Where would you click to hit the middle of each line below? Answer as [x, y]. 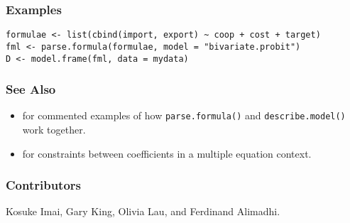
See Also [31, 89]
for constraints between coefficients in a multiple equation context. [167, 153]
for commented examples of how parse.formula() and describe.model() [184, 115]
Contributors [44, 185]
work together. [54, 130]
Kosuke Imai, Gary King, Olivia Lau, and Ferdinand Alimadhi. [143, 211]
